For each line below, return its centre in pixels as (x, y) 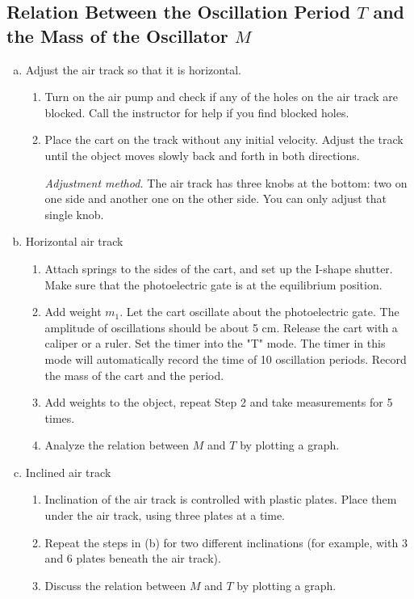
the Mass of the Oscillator (117, 35)
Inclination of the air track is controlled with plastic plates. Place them (221, 499)
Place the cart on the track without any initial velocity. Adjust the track (224, 139)
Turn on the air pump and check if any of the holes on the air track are (221, 97)
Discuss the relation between (115, 585)
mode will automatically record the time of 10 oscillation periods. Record (226, 359)
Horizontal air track (74, 241)
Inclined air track (68, 472)
